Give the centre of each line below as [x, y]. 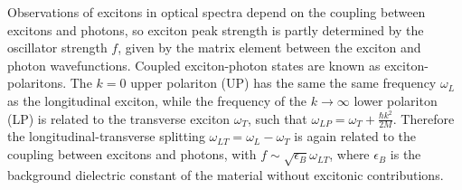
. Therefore [424, 118]
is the [405, 154]
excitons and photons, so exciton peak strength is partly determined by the [216, 29]
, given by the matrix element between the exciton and [269, 47]
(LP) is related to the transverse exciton [119, 118]
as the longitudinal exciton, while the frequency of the [157, 100]
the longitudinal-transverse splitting [106, 136]
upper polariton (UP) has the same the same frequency [283, 83]
